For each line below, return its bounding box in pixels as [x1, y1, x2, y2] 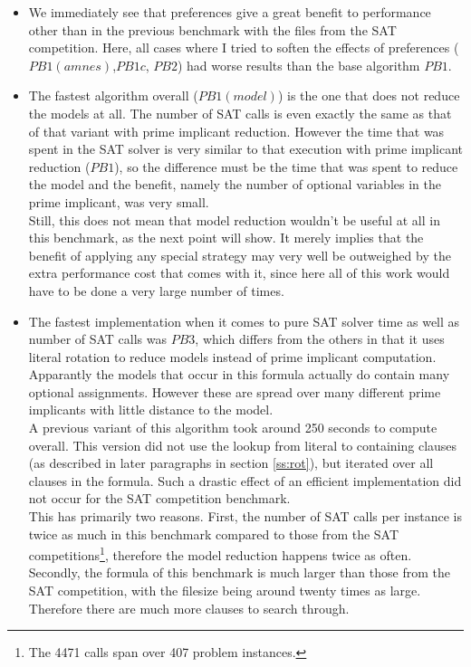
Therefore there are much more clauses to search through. [28, 598, 350, 617]
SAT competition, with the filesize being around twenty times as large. [28, 581, 421, 600]
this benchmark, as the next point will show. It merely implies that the [28, 228, 424, 247]
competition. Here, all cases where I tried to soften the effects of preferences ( [28, 38, 459, 57]
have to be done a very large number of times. [28, 281, 284, 300]
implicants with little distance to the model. [28, 400, 274, 419]
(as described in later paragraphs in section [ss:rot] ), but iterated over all [28, 453, 434, 472]
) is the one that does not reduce [277, 86, 460, 105]
